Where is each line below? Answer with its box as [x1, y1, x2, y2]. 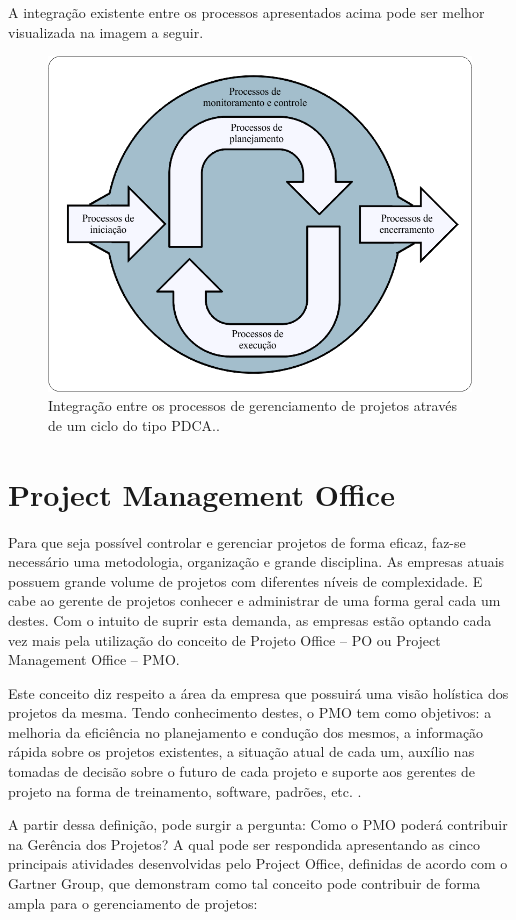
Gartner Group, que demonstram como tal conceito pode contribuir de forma [8, 873, 481, 894]
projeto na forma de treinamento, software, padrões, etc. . [8, 780, 362, 801]
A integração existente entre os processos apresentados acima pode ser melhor [8, 2, 485, 22]
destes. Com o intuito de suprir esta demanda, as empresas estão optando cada [8, 609, 492, 630]
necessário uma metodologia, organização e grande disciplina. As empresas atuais [8, 551, 505, 572]
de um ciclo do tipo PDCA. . [48, 414, 220, 435]
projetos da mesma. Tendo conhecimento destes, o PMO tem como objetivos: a [8, 702, 492, 723]
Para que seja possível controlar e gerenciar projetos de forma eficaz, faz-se [8, 531, 466, 552]
